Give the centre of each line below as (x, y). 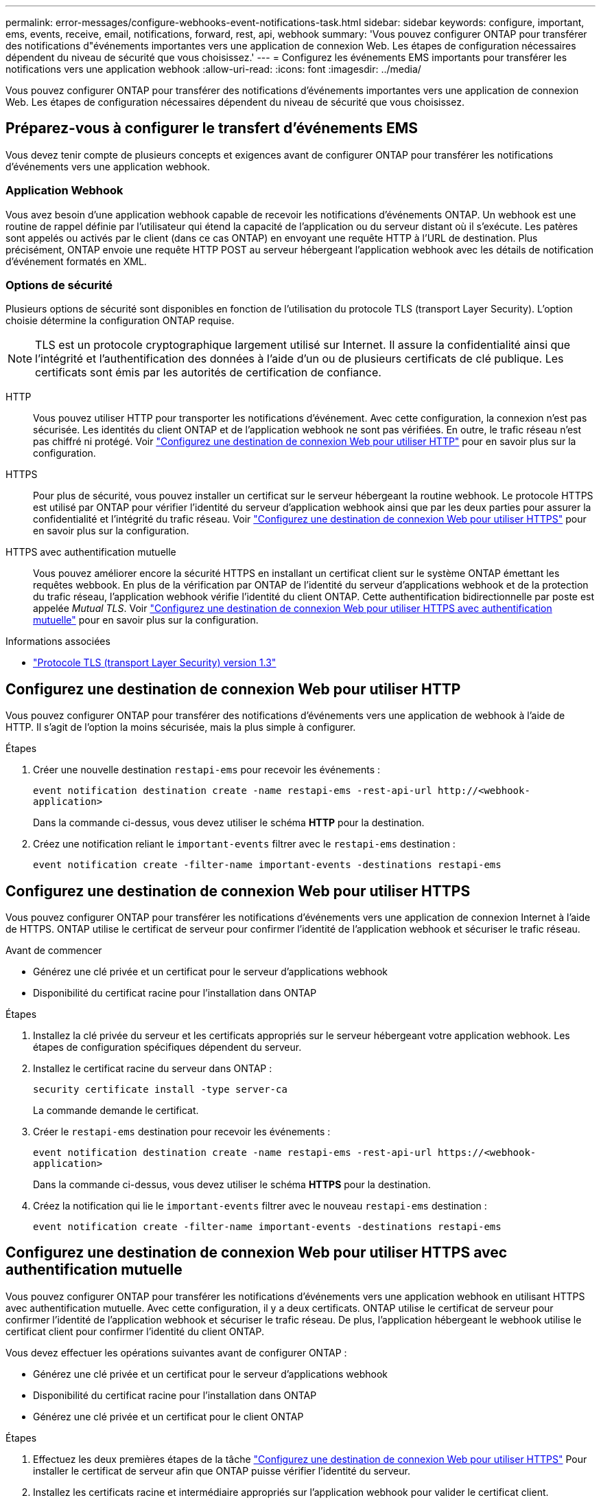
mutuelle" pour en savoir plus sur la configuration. (146, 620)
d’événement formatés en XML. (76, 261)
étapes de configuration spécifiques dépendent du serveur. (167, 1047)
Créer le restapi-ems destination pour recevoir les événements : (182, 1132)
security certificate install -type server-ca (160, 1090)
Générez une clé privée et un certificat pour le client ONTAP (168, 1416)
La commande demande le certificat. (116, 1111)
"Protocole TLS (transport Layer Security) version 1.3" (155, 663)
